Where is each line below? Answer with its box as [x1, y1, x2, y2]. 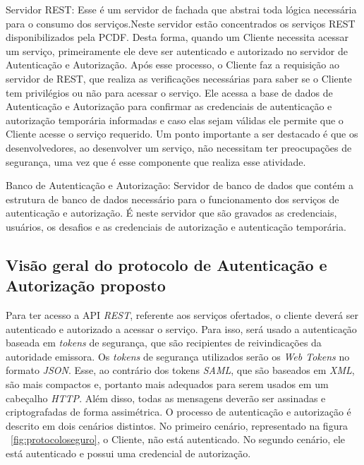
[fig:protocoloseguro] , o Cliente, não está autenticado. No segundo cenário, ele [11, 432, 346, 447]
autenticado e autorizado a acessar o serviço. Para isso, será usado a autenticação [6, 321, 357, 336]
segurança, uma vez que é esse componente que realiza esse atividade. [6, 154, 306, 169]
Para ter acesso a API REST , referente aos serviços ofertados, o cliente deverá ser [6, 308, 358, 322]
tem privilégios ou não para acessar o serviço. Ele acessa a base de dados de [6, 85, 333, 99]
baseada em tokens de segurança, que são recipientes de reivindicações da [6, 335, 322, 350]
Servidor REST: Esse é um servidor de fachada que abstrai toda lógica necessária [6, 2, 357, 16]
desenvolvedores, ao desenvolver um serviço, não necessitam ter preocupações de [6, 140, 352, 155]
